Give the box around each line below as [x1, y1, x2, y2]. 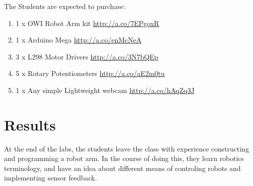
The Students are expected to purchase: [4, 1, 125, 11]
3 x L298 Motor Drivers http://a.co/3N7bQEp [15, 51, 158, 61]
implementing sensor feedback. [4, 172, 97, 183]
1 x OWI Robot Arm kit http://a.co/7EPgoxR [15, 17, 159, 28]
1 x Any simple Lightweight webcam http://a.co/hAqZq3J [15, 84, 195, 95]
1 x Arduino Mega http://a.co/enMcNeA [15, 34, 142, 45]
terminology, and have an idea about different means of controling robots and [4, 162, 241, 173]
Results [4, 114, 56, 134]
